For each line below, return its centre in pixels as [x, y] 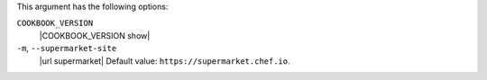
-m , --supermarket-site [67, 49]
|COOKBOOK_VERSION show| [95, 35]
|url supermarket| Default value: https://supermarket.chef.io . [165, 61]
